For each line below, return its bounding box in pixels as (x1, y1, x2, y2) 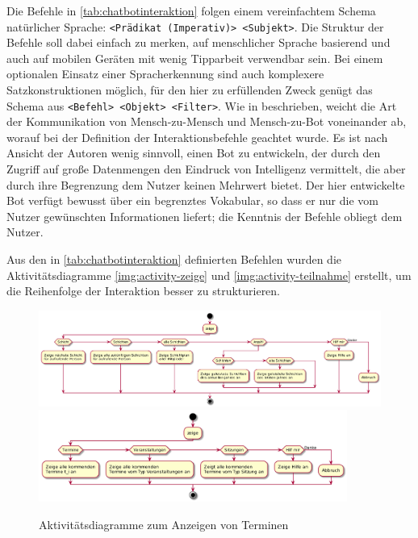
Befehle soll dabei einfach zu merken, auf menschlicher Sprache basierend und (6, 34, 391, 51)
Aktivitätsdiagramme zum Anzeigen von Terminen (39, 515, 289, 532)
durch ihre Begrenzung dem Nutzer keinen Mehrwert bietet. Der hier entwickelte (6, 176, 405, 193)
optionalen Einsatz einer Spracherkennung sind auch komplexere (6, 65, 324, 82)
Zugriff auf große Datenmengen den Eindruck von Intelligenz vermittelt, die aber (6, 161, 406, 177)
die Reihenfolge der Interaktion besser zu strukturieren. (6, 282, 281, 299)
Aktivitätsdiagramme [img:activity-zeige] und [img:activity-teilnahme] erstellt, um (6, 266, 412, 283)
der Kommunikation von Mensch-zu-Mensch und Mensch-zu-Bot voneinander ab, (6, 113, 407, 130)
